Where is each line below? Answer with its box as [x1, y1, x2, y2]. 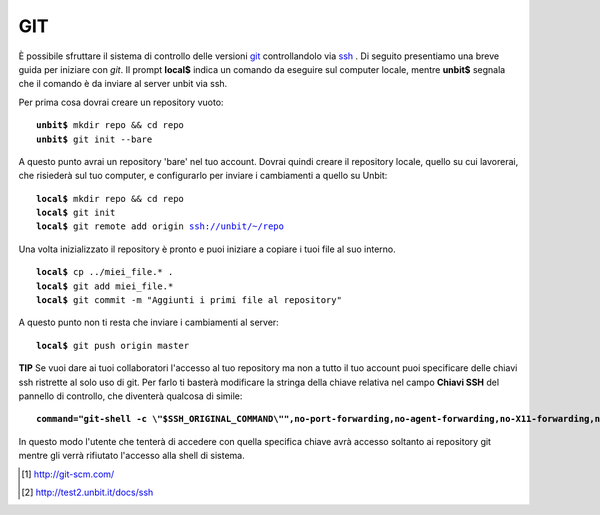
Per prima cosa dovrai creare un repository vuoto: [18, 96, 224, 108]
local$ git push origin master [36, 340, 190, 351]
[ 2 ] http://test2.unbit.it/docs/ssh [21, 486, 154, 498]
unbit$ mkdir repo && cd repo [36, 120, 185, 131]
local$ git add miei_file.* [36, 280, 174, 292]
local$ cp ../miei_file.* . [36, 266, 174, 278]
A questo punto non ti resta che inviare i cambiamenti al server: [18, 316, 279, 329]
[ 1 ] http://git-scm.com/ [21, 468, 115, 480]
